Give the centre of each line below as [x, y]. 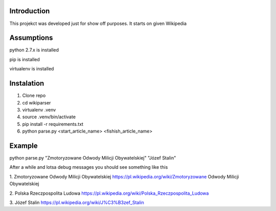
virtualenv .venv [39, 110]
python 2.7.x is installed [34, 50]
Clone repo [34, 96]
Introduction [30, 11]
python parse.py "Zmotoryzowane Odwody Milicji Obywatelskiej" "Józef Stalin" [93, 157]
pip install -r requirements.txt [53, 124]
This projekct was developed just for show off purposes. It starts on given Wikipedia [98, 23]
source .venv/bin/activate [49, 117]
